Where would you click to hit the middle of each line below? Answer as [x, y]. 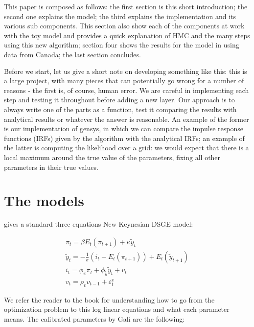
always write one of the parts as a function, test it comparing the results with [120, 109]
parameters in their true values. [51, 167]
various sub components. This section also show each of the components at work [124, 26]
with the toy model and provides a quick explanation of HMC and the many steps [127, 35]
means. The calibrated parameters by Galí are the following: [94, 319]
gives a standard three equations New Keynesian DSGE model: [99, 224]
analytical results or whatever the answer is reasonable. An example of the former [127, 119]
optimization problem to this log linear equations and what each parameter [117, 309]
